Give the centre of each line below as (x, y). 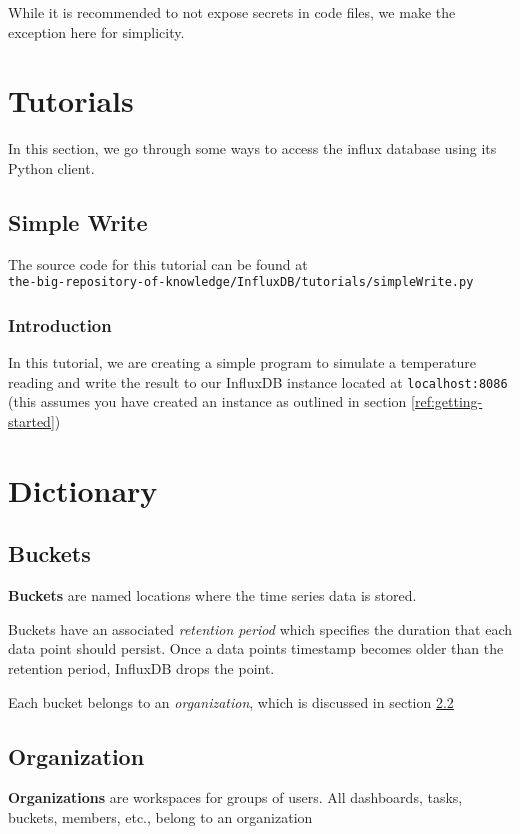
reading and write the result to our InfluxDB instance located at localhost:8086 (258, 381)
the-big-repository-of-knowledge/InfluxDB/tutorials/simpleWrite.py (241, 282)
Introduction (60, 324)
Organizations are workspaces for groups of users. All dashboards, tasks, (235, 797)
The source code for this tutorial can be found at (158, 263)
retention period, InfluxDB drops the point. (141, 667)
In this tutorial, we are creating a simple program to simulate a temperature (242, 362)
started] (31, 421)
